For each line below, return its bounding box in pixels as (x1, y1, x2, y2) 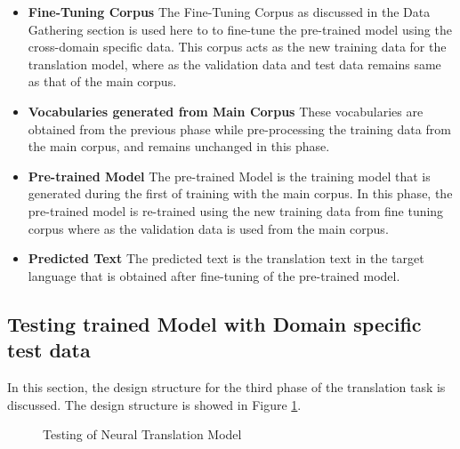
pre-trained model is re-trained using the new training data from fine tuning (28, 201, 444, 220)
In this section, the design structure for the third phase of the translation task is (7, 377, 446, 396)
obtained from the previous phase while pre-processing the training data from (28, 119, 451, 138)
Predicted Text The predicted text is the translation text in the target (28, 249, 424, 268)
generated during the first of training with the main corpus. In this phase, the (28, 184, 453, 203)
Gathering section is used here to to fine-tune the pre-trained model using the (28, 20, 452, 38)
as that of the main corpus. (28, 72, 177, 91)
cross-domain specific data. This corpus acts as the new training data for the (28, 37, 447, 56)
